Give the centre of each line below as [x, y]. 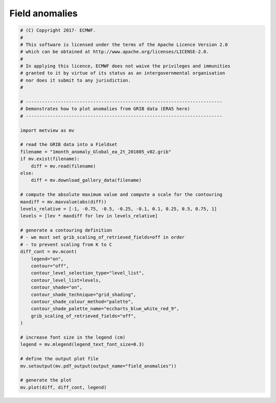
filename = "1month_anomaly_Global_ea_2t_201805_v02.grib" [96, 152]
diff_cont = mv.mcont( [49, 252]
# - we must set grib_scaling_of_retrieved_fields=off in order [102, 237]
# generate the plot [46, 380]
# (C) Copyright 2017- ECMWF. [58, 30]
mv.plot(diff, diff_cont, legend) [63, 387]
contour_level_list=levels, [66, 280]
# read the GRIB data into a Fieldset [69, 145]
